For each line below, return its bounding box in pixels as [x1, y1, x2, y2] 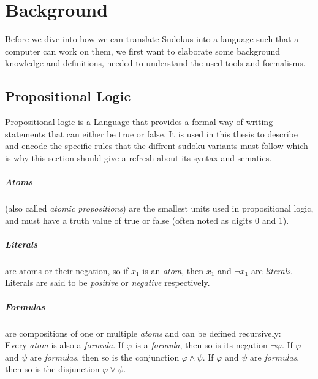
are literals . [251, 264, 293, 277]
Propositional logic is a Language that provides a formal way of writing [5, 115, 273, 128]
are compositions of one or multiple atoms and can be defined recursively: [5, 326, 281, 339]
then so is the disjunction [5, 362, 100, 375]
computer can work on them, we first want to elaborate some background [5, 44, 281, 57]
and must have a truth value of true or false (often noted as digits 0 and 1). [5, 213, 289, 226]
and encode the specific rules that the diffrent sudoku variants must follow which [5, 139, 308, 152]
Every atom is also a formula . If [5, 339, 124, 351]
